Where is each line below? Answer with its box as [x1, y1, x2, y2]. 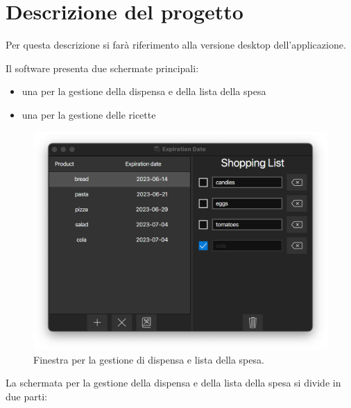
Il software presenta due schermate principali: [6, 60, 199, 75]
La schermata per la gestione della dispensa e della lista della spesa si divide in [6, 375, 341, 390]
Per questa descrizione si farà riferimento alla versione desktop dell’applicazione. [6, 37, 346, 52]
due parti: [6, 389, 47, 403]
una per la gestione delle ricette [22, 107, 156, 121]
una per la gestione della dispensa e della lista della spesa [22, 84, 266, 99]
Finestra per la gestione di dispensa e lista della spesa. [33, 352, 264, 366]
